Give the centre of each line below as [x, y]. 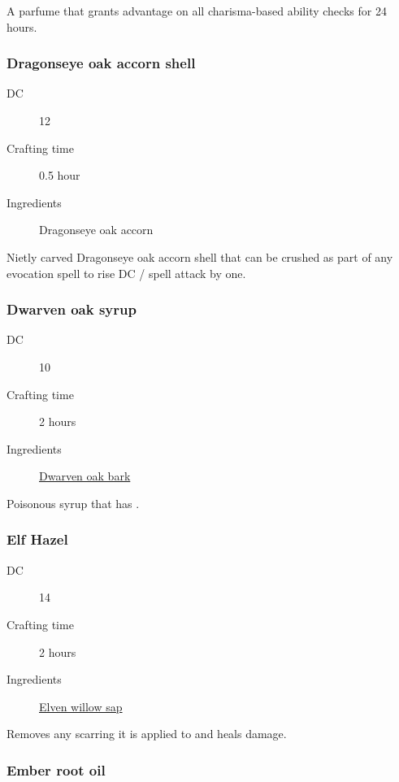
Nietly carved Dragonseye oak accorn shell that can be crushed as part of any [200, 256]
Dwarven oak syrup [72, 309]
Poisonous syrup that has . [73, 503]
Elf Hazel [37, 539]
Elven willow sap [81, 706]
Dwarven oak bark [85, 476]
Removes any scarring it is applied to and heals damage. [147, 734]
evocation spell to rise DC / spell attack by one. [126, 273]
